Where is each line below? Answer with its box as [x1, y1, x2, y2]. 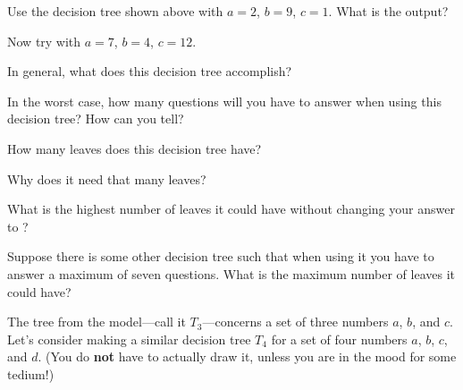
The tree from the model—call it [7, 312, 186, 331]
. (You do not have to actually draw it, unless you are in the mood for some [38, 347, 457, 366]
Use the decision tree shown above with [7, 2, 223, 20]
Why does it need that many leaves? [7, 169, 206, 188]
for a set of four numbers [271, 329, 408, 348]
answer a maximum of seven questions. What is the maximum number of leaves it [7, 264, 455, 283]
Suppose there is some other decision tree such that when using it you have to [7, 247, 434, 266]
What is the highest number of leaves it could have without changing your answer [7, 199, 455, 218]
